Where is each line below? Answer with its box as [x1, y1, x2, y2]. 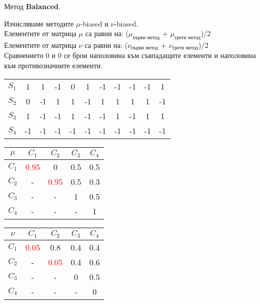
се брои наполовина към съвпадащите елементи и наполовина [64, 50, 256, 61]
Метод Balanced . [4, 1, 61, 11]
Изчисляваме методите [4, 18, 74, 29]
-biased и [80, 18, 109, 29]
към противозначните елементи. [4, 60, 103, 71]
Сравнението [4, 50, 43, 61]
